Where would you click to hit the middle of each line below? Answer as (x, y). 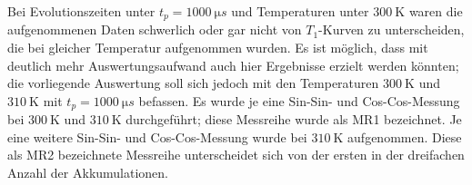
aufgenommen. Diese (405, 136)
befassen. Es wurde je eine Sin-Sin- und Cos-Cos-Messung (299, 100)
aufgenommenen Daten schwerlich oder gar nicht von (155, 29)
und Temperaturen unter (300, 11)
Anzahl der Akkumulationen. (88, 173)
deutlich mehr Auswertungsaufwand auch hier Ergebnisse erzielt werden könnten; (233, 65)
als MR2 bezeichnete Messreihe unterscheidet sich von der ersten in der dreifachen (236, 155)
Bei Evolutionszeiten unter (81, 11)
